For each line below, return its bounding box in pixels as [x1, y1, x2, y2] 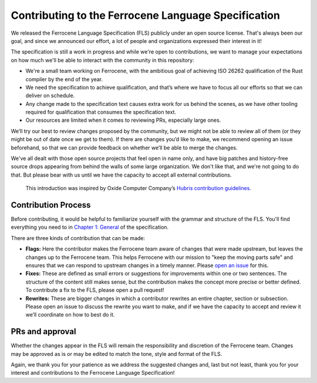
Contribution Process [11, 200, 91, 210]
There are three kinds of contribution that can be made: [11, 234, 146, 241]
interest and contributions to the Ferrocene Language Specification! [11, 369, 175, 377]
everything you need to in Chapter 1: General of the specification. [11, 224, 169, 231]
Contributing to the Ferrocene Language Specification [11, 9, 280, 22]
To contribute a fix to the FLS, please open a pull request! [25, 287, 164, 294]
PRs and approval [11, 327, 76, 337]
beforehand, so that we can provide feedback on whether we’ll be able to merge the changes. [11, 144, 238, 151]
